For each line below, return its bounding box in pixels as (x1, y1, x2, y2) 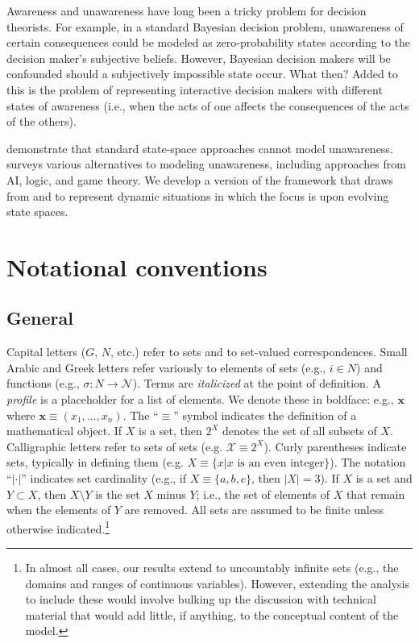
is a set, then (139, 422, 202, 439)
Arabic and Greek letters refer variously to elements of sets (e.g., (6, 359, 326, 375)
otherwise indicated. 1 (6, 517, 110, 537)
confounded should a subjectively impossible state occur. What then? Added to (6, 65, 398, 82)
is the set (95, 485, 140, 502)
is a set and (355, 470, 413, 487)
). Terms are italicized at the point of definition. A (132, 375, 381, 392)
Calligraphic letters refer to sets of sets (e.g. (6, 438, 223, 454)
